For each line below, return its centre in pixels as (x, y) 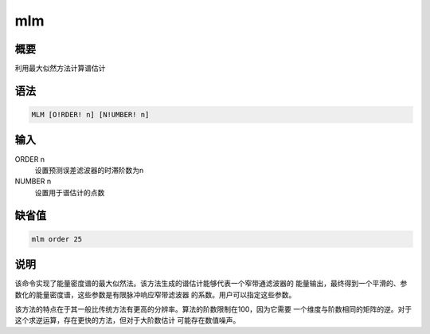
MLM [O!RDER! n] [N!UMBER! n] (90, 115)
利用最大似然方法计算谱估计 (60, 69)
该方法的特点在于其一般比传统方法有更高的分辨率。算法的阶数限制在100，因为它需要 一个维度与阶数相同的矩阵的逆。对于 (213, 309)
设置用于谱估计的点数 (70, 192)
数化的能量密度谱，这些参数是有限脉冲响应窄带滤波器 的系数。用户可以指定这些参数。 (155, 294)
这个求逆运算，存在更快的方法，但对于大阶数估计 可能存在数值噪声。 (127, 320)
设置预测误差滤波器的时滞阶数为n (89, 170)
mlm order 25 (57, 239)
